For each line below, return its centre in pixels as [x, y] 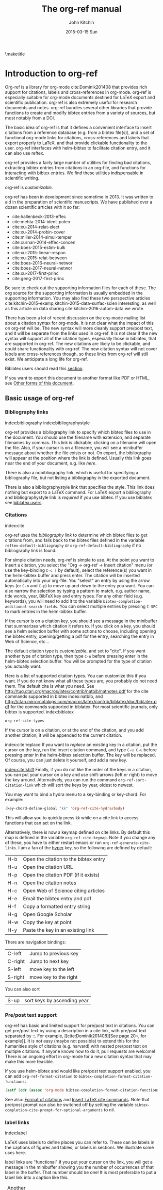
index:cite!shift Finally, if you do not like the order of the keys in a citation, [79, 769]
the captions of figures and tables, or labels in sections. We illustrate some [80, 1148]
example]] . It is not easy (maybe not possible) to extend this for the [72, 1041]
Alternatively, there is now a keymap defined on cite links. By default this [78, 832]
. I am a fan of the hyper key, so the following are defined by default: [84, 847]
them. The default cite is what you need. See [50, 686]
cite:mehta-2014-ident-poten [41, 221]
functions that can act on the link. [38, 823]
